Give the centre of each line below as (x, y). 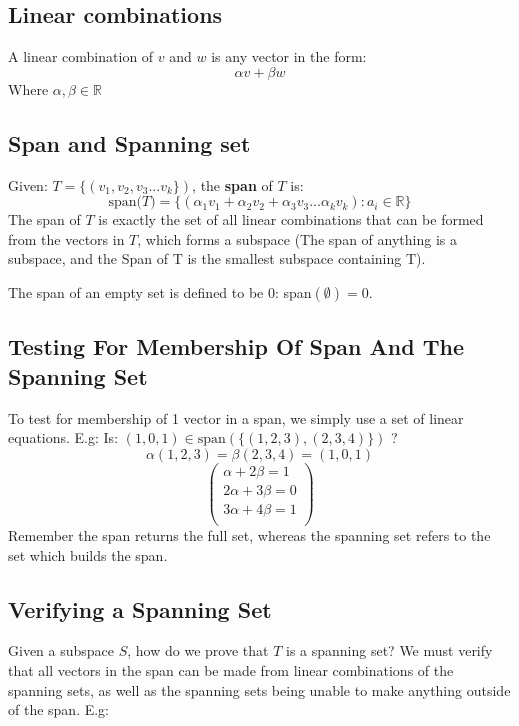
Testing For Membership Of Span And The (236, 346)
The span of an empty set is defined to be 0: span (160, 291)
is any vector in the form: (289, 56)
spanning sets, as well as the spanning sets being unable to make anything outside (259, 689)
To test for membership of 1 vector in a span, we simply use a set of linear (236, 417)
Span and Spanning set (129, 142)
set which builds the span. (88, 554)
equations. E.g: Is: (63, 437)
